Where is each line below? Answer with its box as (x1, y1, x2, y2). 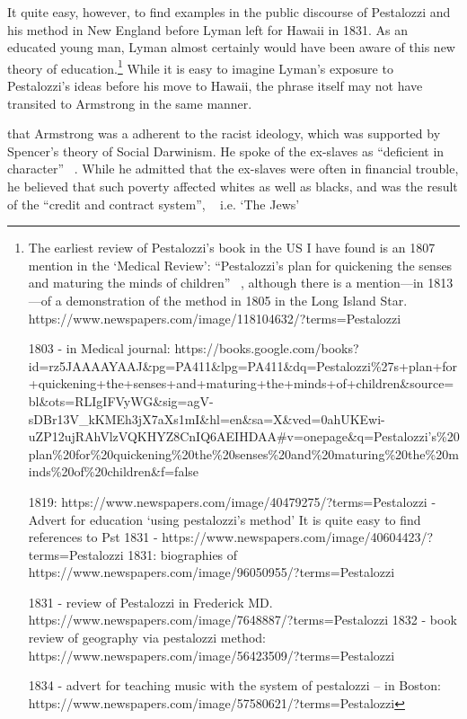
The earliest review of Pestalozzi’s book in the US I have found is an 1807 (28, 238, 436, 257)
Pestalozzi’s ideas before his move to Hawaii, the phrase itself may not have (7, 76, 423, 95)
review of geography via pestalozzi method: (28, 628, 267, 647)
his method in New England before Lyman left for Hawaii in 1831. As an (7, 20, 408, 39)
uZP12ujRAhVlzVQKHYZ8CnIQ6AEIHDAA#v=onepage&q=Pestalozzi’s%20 (28, 427, 460, 446)
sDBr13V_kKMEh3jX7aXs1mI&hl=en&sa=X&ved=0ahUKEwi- (28, 409, 385, 428)
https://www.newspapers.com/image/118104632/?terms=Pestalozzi (28, 308, 401, 327)
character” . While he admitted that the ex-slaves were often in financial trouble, (7, 159, 459, 178)
